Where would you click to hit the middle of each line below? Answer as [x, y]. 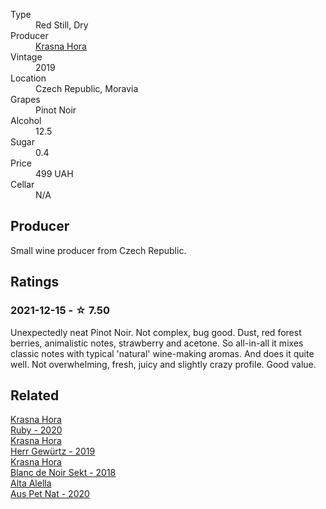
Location [28, 78]
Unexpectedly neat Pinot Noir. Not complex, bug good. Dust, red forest [156, 332]
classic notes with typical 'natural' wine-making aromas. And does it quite [162, 353]
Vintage [26, 57]
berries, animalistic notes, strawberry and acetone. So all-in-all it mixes [157, 343]
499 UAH [54, 173]
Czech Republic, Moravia [87, 88]
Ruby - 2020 [36, 430]
